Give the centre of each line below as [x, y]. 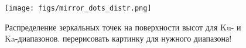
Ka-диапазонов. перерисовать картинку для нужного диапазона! [118, 38]
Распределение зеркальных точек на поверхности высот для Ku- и [123, 27]
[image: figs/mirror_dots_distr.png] [78, 8]
